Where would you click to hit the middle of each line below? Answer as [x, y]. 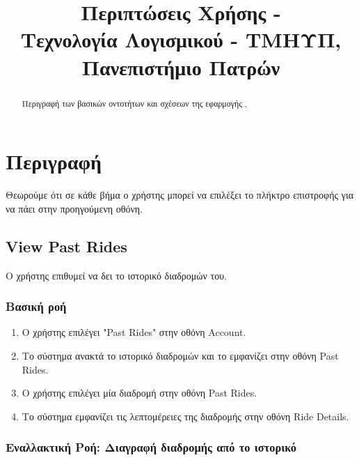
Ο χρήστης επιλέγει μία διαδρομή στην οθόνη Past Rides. [139, 393]
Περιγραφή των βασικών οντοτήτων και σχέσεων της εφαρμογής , [135, 103]
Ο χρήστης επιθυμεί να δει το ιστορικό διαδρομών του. [117, 275]
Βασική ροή [36, 306]
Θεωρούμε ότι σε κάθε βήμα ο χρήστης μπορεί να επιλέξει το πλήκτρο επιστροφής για [180, 195]
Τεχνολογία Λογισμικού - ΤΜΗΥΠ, [181, 39]
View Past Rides [66, 246]
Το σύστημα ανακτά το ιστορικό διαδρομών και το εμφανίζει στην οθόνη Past [180, 355]
